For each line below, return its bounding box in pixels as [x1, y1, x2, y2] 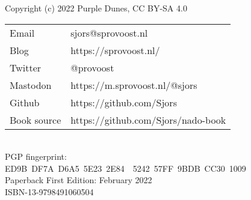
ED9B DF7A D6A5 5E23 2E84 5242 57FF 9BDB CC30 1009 [5, 162, 246, 174]
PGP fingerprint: [5, 150, 67, 163]
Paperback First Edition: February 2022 [5, 174, 152, 186]
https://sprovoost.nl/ [70, 43, 160, 57]
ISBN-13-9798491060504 [5, 185, 94, 198]
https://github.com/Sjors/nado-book [70, 112, 226, 127]
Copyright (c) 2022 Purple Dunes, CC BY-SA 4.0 [5, 2, 187, 14]
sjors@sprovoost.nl [70, 25, 148, 40]
